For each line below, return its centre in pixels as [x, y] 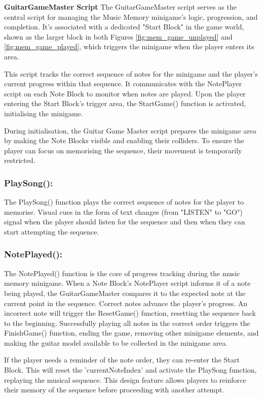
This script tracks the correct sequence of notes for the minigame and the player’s [131, 73]
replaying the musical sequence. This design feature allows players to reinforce [125, 379]
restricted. [20, 160]
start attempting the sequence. [52, 231]
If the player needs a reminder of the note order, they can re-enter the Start [122, 360]
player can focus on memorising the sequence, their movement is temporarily [123, 150]
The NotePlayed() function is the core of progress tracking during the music [122, 273]
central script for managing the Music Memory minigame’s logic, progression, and [131, 16]
